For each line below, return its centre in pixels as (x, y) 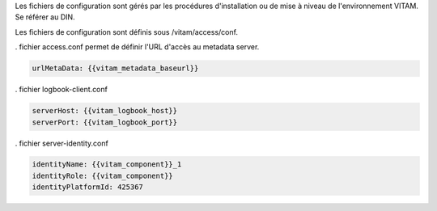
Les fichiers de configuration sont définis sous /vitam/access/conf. (127, 32)
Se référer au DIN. (45, 17)
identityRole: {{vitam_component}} (102, 175)
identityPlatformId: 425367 (87, 187)
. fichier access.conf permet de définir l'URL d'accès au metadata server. (137, 47)
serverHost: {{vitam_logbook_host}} (105, 111)
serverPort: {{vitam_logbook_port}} (105, 122)
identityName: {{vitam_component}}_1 (107, 165)
